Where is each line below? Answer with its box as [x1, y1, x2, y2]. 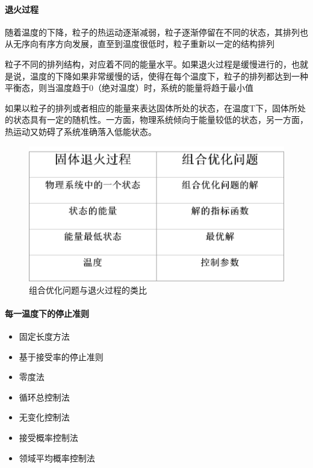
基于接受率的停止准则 [19, 350, 104, 363]
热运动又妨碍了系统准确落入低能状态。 [5, 125, 156, 137]
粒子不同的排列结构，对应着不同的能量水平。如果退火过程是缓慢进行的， [5, 57, 291, 70]
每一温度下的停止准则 [5, 307, 89, 319]
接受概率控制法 [19, 431, 78, 443]
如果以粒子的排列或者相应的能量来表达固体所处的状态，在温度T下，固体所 [5, 101, 298, 114]
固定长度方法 [19, 330, 70, 343]
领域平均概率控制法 [19, 451, 95, 464]
